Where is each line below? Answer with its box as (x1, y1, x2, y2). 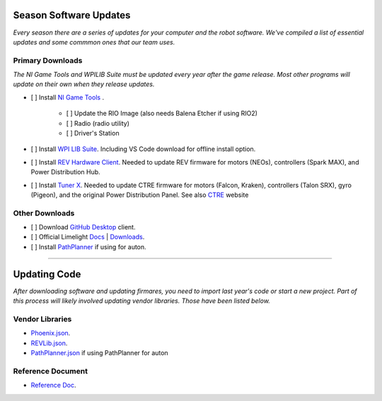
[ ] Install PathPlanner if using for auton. (30, 242, 146, 251)
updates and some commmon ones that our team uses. (13, 37, 175, 46)
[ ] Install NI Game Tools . (30, 92, 105, 102)
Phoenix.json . (30, 329, 71, 337)
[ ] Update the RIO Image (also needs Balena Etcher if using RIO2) (66, 109, 258, 118)
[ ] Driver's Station (66, 129, 120, 137)
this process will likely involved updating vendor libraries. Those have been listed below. (13, 297, 270, 305)
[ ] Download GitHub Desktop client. (30, 223, 136, 232)
